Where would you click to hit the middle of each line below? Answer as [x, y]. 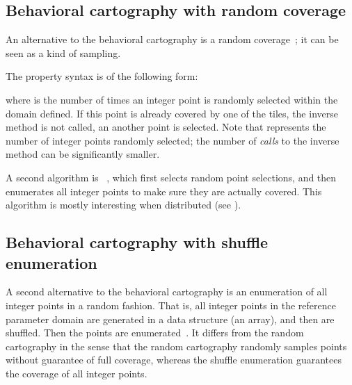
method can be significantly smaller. [83, 154]
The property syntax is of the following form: [102, 76]
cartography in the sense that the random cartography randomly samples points [176, 346]
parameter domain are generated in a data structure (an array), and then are [170, 319]
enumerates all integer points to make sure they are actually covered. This [164, 191]
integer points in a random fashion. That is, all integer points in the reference [171, 305]
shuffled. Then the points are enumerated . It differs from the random [155, 333]
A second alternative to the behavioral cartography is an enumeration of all [167, 292]
